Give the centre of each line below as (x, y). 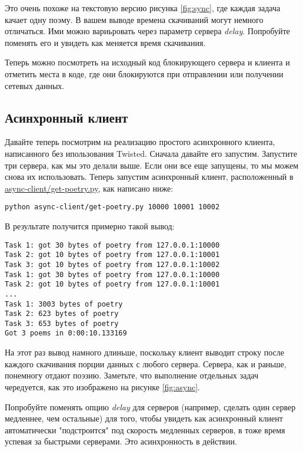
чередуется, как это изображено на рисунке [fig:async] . (102, 386)
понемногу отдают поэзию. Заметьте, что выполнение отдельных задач (132, 375)
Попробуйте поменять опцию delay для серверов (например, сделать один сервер (150, 406)
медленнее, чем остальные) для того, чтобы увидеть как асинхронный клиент (144, 418)
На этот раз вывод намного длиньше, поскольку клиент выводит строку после (144, 352)
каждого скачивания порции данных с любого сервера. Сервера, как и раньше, (146, 363)
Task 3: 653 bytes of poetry (62, 323)
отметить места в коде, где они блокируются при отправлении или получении (144, 73)
